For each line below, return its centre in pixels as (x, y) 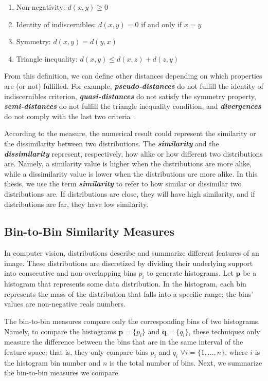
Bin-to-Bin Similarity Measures (89, 231)
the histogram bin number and (52, 362)
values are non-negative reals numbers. (65, 304)
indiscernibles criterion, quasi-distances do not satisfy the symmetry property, (130, 96)
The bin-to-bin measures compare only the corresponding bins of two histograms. (132, 321)
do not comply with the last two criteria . (70, 116)
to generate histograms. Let (190, 273)
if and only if (162, 24)
